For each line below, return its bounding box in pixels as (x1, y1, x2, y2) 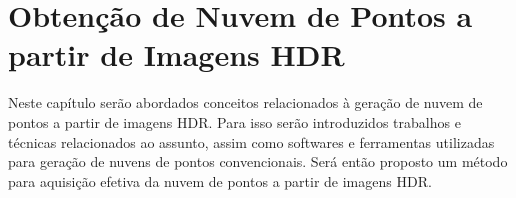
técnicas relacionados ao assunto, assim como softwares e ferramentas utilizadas (8, 131, 495, 152)
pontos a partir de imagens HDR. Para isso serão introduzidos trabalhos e (8, 111, 461, 132)
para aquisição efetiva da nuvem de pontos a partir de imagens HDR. (8, 170, 432, 191)
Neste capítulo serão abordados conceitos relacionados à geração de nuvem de (8, 92, 483, 113)
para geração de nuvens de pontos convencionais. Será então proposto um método (8, 151, 508, 172)
